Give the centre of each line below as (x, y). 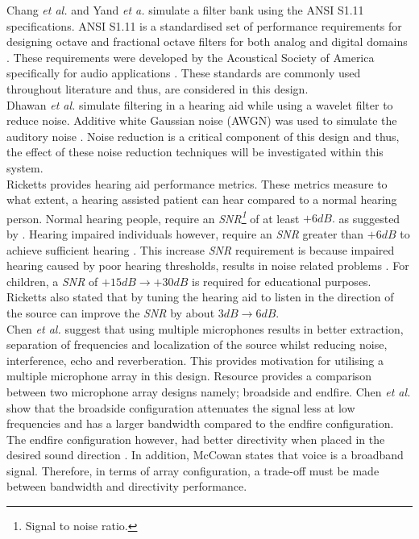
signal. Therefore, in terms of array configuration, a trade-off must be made (193, 470)
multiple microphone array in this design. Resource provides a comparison (189, 376)
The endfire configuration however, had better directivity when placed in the (196, 439)
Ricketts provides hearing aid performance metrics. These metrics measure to (197, 183)
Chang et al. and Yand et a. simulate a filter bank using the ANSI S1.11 (185, 10)
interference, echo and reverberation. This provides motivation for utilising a (195, 360)
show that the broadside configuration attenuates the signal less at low (181, 407)
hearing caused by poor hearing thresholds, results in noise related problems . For (208, 265)
